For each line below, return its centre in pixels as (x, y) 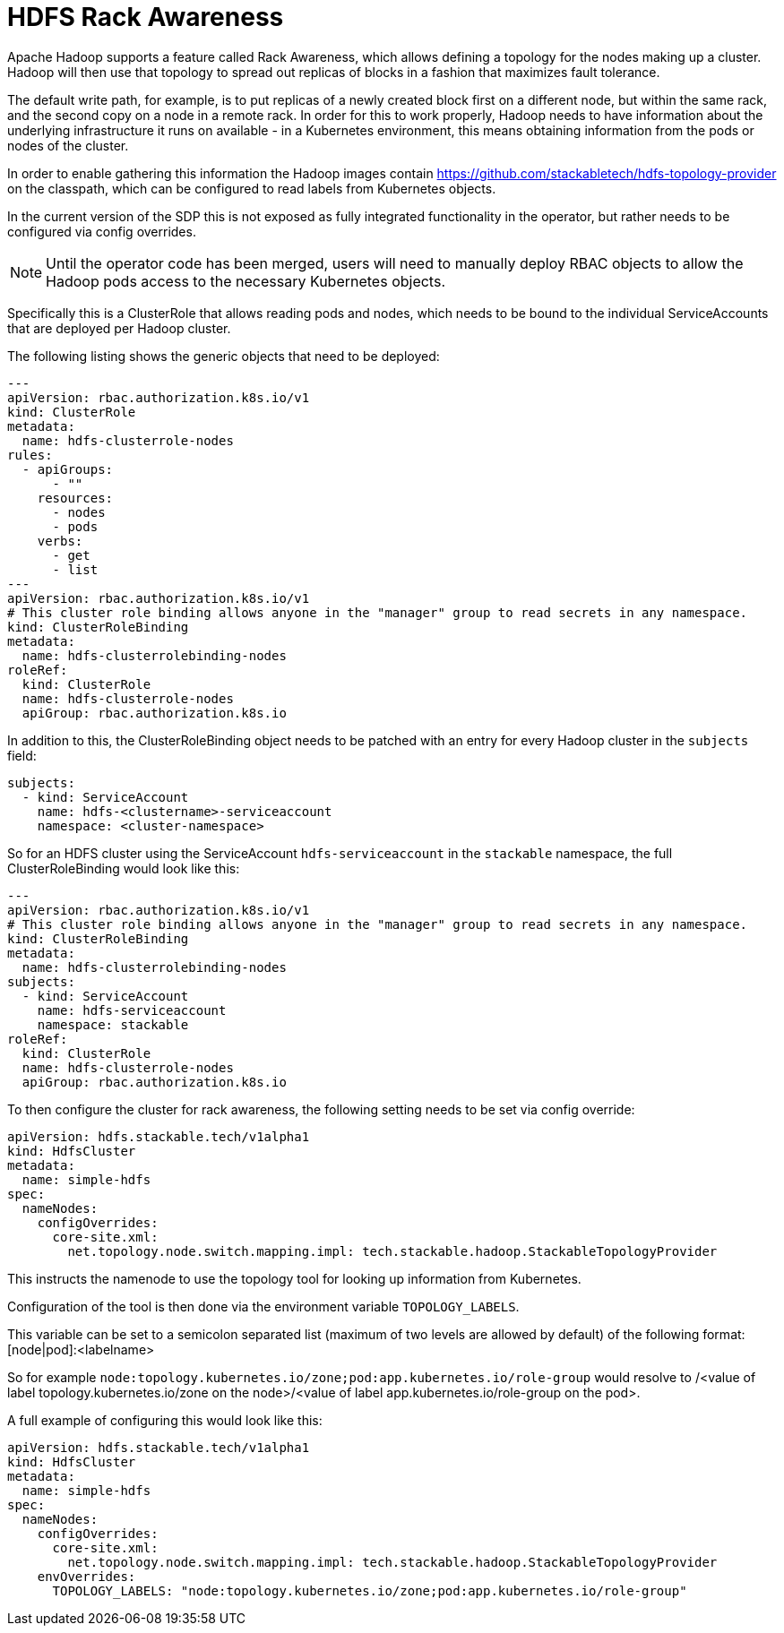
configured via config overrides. (102, 231)
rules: (30, 455)
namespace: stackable (113, 1024)
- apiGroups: (68, 469)
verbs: (60, 541)
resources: (75, 498)
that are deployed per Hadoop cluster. (119, 328)
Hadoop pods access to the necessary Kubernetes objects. (246, 281)
